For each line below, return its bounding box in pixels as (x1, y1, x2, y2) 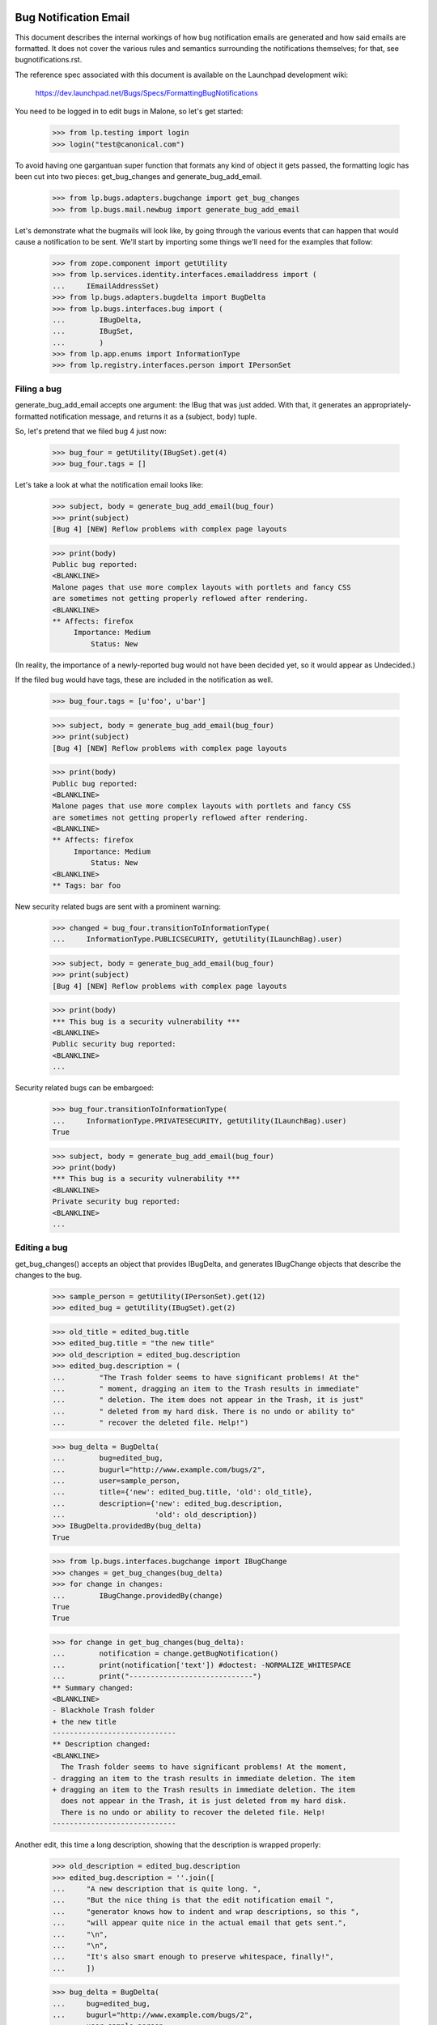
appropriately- (363, 400, 412, 410)
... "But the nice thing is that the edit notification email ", (52, 1895, 334, 1905)
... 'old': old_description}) (52, 1511, 258, 1520)
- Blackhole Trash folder (52, 1706, 155, 1715)
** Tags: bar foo (52, 881, 121, 890)
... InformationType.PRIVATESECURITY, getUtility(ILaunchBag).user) (52, 1116, 347, 1125)
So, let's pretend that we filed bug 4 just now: (15, 426, 168, 436)
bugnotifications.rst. (15, 55, 83, 65)
